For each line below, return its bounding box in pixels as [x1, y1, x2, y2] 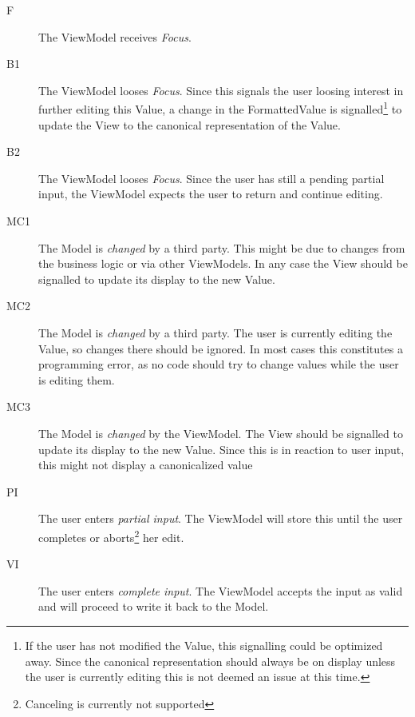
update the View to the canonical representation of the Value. [38, 116, 341, 133]
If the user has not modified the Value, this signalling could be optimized [25, 636, 383, 653]
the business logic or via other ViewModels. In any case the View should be [38, 255, 408, 272]
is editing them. [38, 371, 115, 388]
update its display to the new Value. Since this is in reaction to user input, [38, 440, 405, 457]
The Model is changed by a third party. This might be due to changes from [38, 239, 405, 256]
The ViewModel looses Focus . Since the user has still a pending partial [38, 169, 385, 186]
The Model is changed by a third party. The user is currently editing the [38, 324, 393, 341]
